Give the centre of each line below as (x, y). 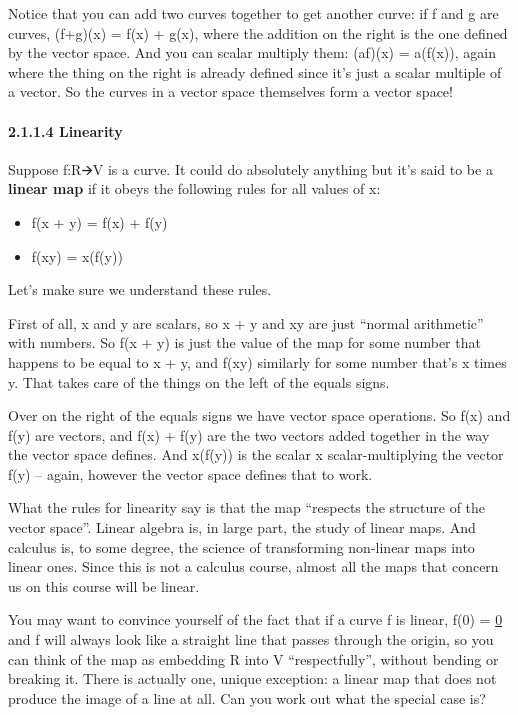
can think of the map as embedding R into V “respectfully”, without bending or (253, 658)
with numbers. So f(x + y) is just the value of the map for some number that (244, 342)
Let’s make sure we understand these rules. (140, 289)
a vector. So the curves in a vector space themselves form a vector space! (230, 91)
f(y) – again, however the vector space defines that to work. (190, 473)
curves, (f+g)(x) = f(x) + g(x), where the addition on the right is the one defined (258, 32)
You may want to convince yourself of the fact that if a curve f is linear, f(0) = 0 (255, 619)
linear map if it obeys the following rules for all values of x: (194, 188)
